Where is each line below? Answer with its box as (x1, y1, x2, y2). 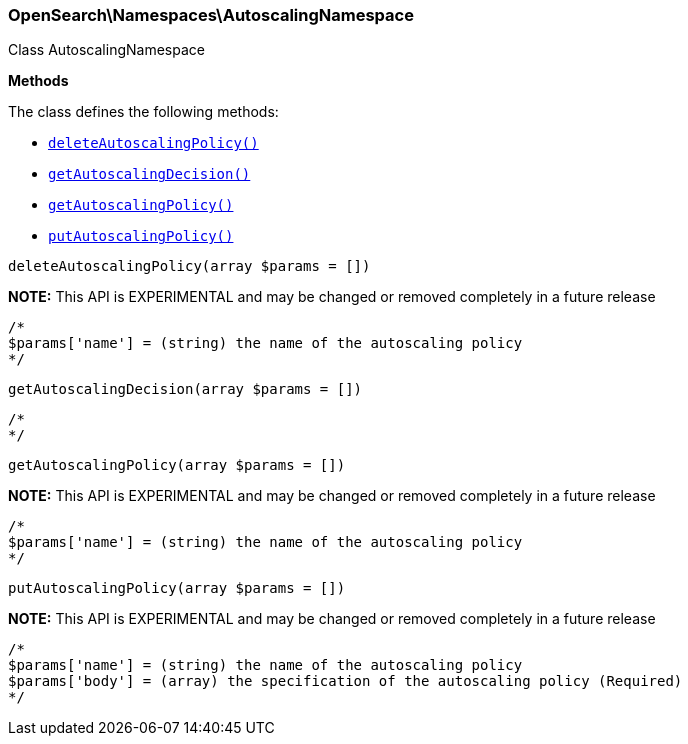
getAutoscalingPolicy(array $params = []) (8, 457, 346, 474)
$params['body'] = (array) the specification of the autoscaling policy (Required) (8, 673, 683, 690)
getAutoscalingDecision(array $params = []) (8, 381, 363, 398)
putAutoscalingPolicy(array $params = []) (8, 580, 346, 597)
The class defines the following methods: (8, 103, 279, 121)
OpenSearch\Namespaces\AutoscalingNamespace (8, 5, 414, 25)
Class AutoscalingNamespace (8, 41, 205, 59)
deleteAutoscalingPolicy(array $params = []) (8, 258, 371, 275)
